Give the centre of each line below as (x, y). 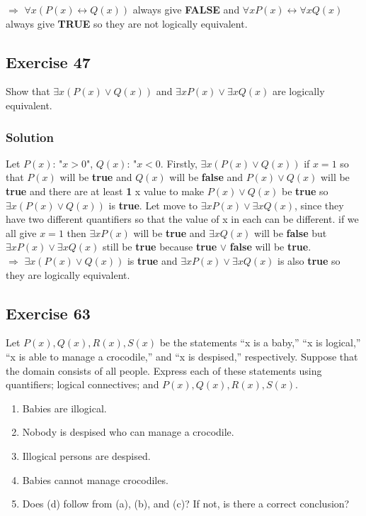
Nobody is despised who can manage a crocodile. (128, 432)
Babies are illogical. (64, 408)
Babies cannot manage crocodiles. (95, 479)
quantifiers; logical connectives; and (82, 384)
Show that (28, 91)
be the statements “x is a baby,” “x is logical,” (260, 342)
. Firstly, (179, 163)
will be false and (206, 177)
